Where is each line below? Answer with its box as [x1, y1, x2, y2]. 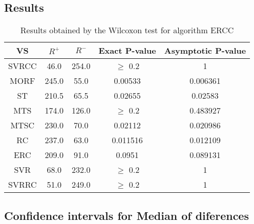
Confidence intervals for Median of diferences [4, 207, 249, 223]
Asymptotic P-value [164, 44, 246, 57]
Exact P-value [98, 44, 156, 57]
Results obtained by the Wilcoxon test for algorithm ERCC [20, 24, 234, 36]
